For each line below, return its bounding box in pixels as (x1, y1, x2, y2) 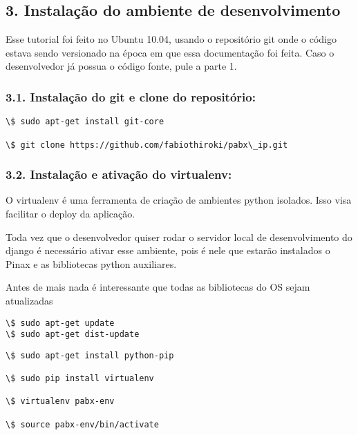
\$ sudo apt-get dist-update (6, 329, 140, 340)
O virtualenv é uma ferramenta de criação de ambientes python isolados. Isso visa (6, 193, 352, 207)
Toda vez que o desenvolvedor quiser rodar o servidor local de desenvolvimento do (6, 229, 352, 244)
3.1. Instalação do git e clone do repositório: (6, 88, 256, 105)
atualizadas (6, 293, 53, 307)
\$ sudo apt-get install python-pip (6, 350, 174, 360)
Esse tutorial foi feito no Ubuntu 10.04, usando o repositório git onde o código (6, 32, 337, 46)
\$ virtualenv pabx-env (6, 396, 115, 407)
